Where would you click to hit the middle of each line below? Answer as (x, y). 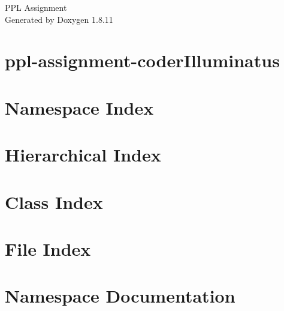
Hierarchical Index (83, 155)
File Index (48, 248)
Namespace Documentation (120, 296)
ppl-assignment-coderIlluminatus (142, 60)
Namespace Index (79, 107)
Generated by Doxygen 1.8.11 (59, 19)
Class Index (54, 201)
